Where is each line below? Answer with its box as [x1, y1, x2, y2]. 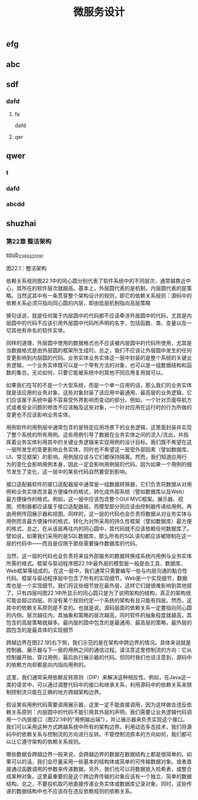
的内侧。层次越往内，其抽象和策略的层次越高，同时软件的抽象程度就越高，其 [6, 611, 192, 618]
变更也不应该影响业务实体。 [6, 411, 74, 418]
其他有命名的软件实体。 [11, 327, 68, 334]
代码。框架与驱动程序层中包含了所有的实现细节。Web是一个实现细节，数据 [6, 575, 187, 582]
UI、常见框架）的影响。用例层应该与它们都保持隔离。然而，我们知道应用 [6, 453, 182, 460]
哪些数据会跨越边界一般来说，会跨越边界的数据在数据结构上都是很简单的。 [6, 750, 187, 757]
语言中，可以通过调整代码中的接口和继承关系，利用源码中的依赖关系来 [16, 681, 187, 688]
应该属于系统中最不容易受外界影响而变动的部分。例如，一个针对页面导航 [11, 396, 187, 403]
